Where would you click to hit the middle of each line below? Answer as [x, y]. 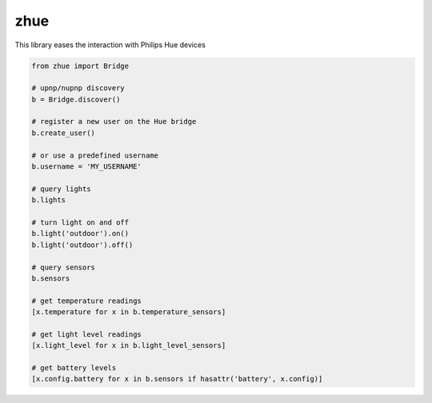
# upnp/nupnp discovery [78, 88]
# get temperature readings [86, 301]
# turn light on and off [80, 223]
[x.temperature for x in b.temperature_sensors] [129, 312]
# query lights [61, 189]
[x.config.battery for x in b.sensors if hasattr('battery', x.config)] [177, 379]
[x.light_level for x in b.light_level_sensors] [129, 345]
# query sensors [64, 267]
